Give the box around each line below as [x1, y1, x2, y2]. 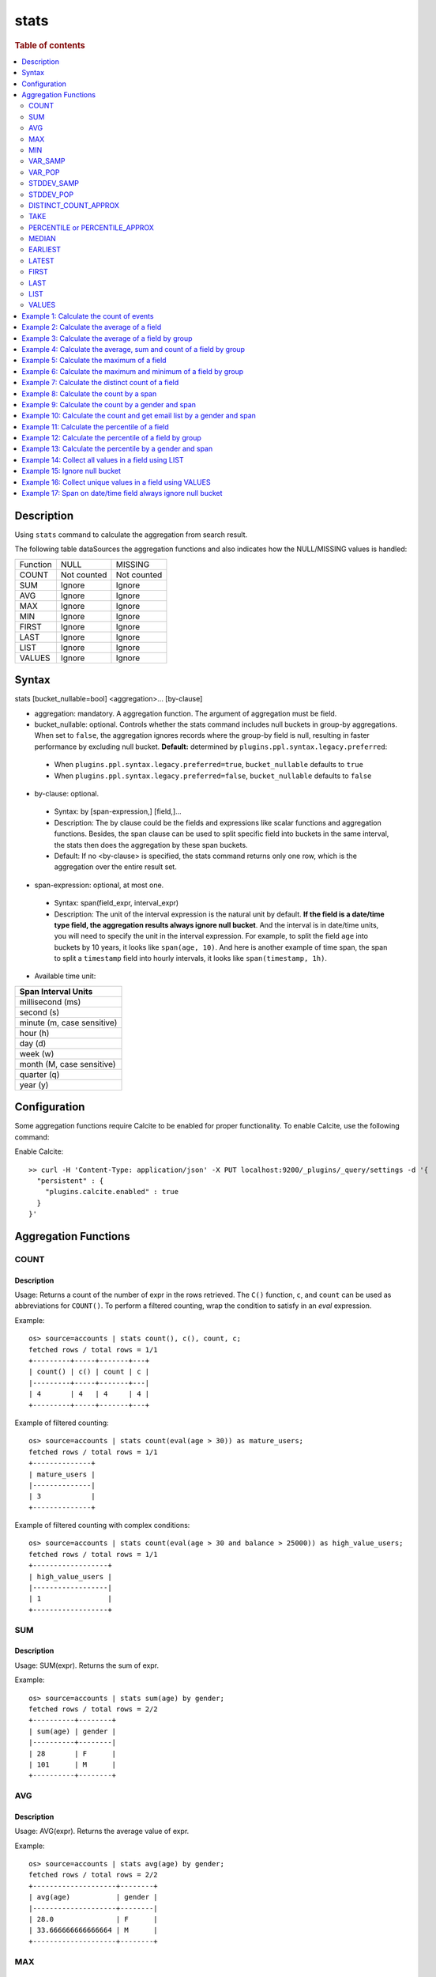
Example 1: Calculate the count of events [21, 311, 154, 320]
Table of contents [14, 40, 86, 51]
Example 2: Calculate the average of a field [21, 323, 162, 332]
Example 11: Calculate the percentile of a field [21, 421, 169, 431]
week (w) [19, 1048, 54, 1059]
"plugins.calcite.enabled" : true [44, 1187, 179, 1196]
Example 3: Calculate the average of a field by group [21, 333, 193, 343]
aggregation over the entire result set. [54, 862, 177, 871]
